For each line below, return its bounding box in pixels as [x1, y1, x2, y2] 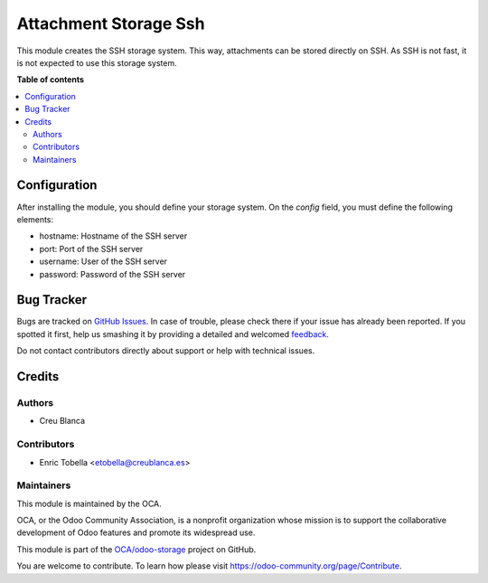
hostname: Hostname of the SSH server [39, 230, 188, 241]
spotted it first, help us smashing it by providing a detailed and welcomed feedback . [16, 328, 330, 339]
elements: [16, 213, 54, 225]
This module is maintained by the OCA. [16, 498, 162, 509]
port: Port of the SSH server [39, 243, 144, 254]
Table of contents [16, 74, 85, 85]
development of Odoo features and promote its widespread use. [16, 527, 256, 538]
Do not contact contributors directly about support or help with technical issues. [16, 345, 315, 356]
